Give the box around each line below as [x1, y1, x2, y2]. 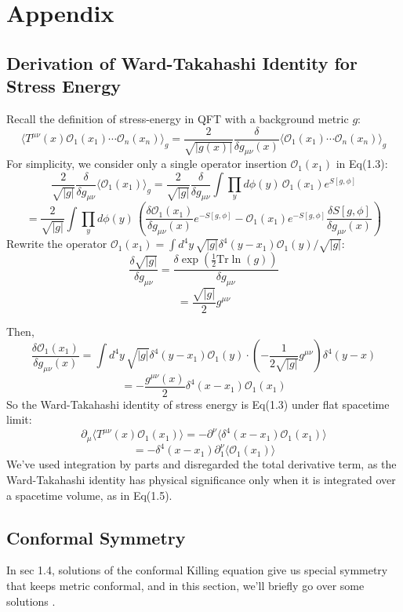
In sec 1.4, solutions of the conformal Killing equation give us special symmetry [6, 562, 388, 578]
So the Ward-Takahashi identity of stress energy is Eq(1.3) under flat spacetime [6, 395, 390, 412]
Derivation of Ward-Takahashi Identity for [6, 50, 358, 75]
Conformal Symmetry [6, 525, 186, 549]
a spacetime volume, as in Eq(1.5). [6, 486, 172, 503]
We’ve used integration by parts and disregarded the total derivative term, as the [6, 456, 397, 472]
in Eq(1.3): [336, 155, 388, 172]
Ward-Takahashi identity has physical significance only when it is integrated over [6, 471, 396, 487]
